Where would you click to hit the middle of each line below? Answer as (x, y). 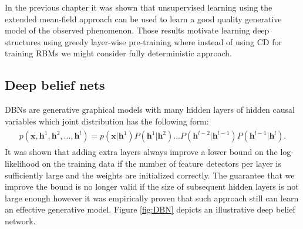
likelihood (22, 164)
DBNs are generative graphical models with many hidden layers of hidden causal (150, 110)
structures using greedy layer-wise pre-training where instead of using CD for (143, 41)
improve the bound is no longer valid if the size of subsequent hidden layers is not (152, 186)
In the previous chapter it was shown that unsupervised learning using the (139, 7)
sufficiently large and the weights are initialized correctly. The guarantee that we (150, 175)
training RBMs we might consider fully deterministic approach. (118, 53)
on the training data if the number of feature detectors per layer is (161, 164)
